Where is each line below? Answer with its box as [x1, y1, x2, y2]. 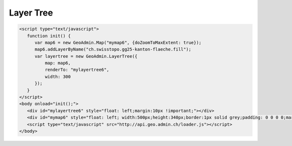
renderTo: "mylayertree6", [44, 67, 109, 73]
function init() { [27, 33, 71, 38]
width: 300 [44, 73, 71, 79]
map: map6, [44, 60, 71, 66]
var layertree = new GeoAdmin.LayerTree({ [35, 54, 138, 59]
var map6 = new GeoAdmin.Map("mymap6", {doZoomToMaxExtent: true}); [35, 39, 202, 45]
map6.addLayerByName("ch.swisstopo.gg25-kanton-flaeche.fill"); [35, 47, 192, 52]
